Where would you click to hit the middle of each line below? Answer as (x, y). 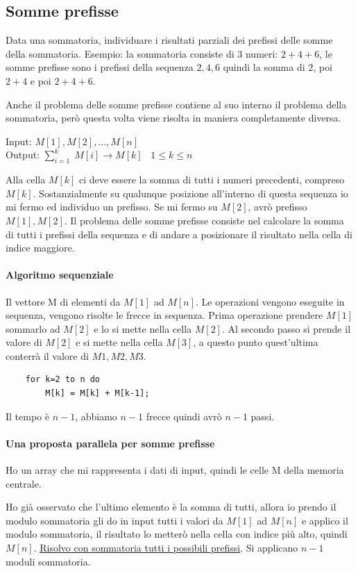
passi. (263, 416)
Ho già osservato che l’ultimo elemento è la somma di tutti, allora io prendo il (171, 507)
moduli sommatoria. (48, 561)
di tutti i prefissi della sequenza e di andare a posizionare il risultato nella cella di (179, 234)
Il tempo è (27, 416)
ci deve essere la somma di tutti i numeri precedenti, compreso (212, 180)
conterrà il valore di (47, 355)
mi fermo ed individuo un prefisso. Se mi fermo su (112, 207)
